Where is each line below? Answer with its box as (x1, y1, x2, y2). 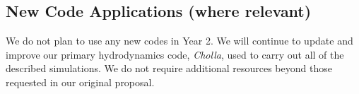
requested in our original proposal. (6, 74, 155, 89)
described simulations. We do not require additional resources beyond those (6, 61, 332, 76)
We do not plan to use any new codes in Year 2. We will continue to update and (6, 33, 353, 48)
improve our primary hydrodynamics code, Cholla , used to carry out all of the (6, 47, 344, 61)
